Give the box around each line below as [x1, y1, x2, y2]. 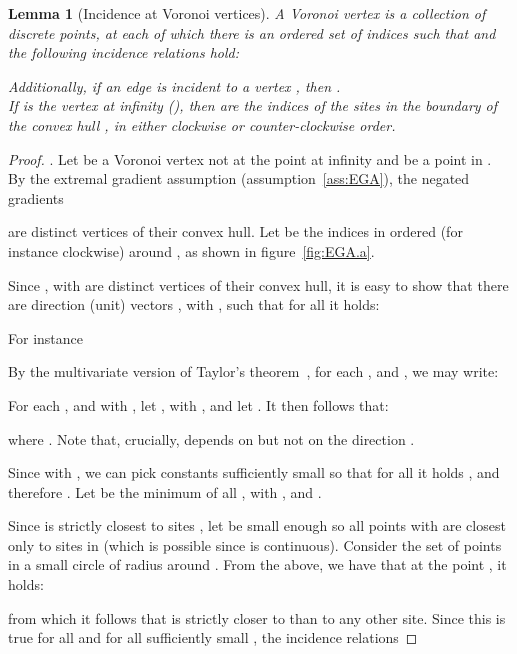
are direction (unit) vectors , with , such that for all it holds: [8, 294, 380, 315]
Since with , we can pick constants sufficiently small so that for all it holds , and [8, 462, 500, 483]
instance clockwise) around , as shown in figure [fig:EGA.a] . [8, 240, 375, 261]
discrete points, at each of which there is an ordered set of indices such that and [8, 22, 496, 43]
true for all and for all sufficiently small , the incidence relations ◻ [8, 627, 418, 648]
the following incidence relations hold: [8, 42, 239, 63]
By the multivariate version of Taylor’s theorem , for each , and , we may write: [8, 361, 499, 382]
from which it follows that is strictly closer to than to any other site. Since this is [8, 607, 506, 628]
